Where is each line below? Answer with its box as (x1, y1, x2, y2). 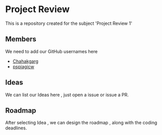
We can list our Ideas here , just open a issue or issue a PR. (5, 92, 129, 98)
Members (5, 35, 37, 43)
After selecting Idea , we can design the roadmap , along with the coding (5, 120, 157, 126)
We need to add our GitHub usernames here (5, 48, 98, 54)
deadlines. (5, 125, 27, 131)
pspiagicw (12, 63, 35, 69)
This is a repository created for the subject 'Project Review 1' (5, 20, 133, 26)
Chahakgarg (12, 58, 39, 64)
